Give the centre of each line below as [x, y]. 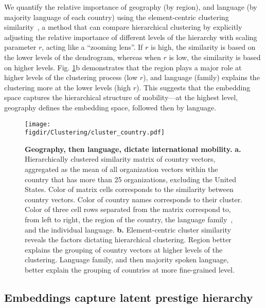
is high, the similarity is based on [203, 47]
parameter [20, 47]
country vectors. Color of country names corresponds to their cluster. [134, 199]
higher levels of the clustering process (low [71, 77]
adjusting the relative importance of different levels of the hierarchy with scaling [131, 37]
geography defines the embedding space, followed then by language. [110, 107]
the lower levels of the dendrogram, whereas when [83, 57]
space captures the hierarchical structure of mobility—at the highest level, [121, 97]
